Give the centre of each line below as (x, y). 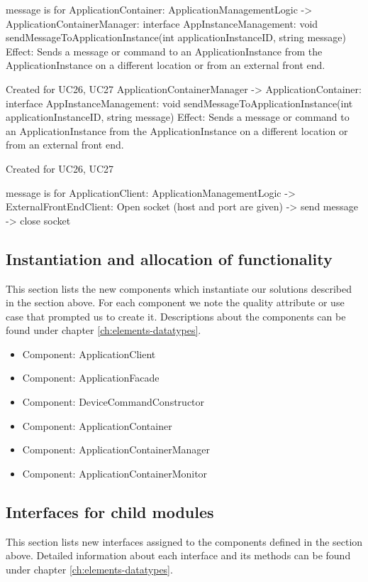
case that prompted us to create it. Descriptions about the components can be (176, 316)
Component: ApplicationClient (89, 354)
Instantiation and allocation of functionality (169, 258)
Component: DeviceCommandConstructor (113, 402)
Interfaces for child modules (110, 511)
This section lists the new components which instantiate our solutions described (179, 288)
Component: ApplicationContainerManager (116, 449)
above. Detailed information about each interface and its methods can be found (178, 555)
